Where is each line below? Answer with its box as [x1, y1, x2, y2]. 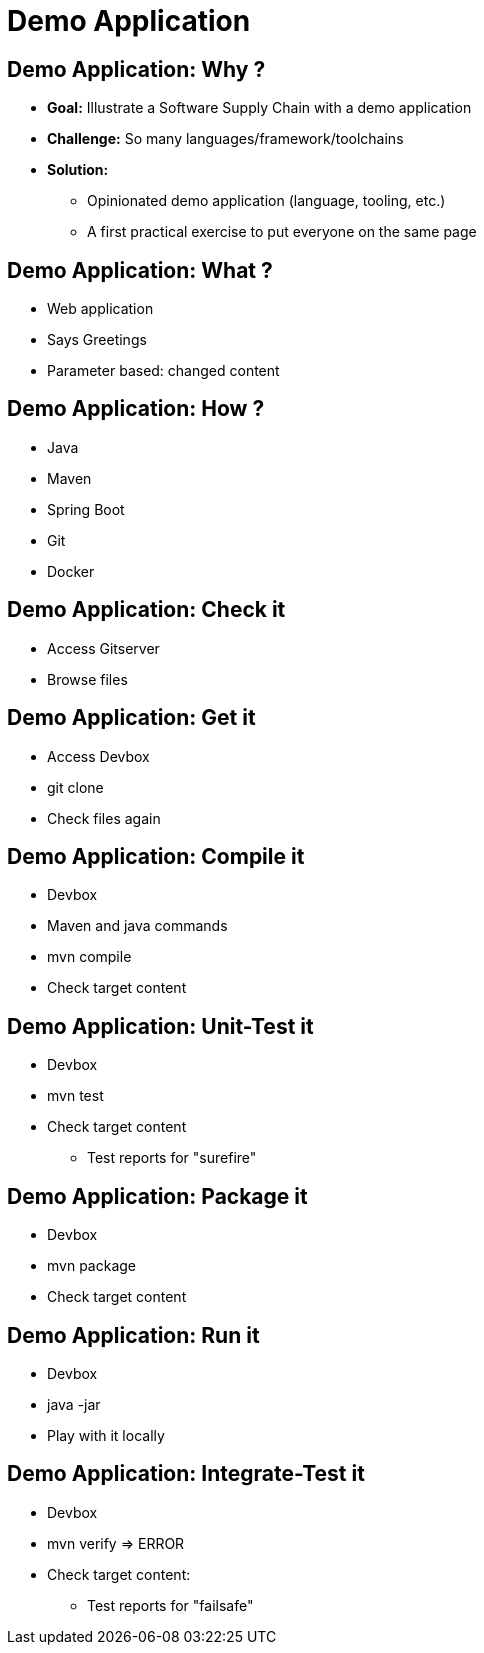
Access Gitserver [47, 639, 160, 657]
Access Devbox [47, 747, 150, 765]
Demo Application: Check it [7, 597, 286, 623]
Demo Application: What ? [7, 257, 273, 283]
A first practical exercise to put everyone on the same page [87, 223, 477, 241]
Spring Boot [47, 500, 125, 518]
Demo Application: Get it [7, 705, 256, 731]
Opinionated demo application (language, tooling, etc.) [87, 192, 446, 210]
